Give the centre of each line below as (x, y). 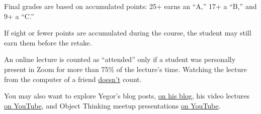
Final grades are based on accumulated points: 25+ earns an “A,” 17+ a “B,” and (130, 6)
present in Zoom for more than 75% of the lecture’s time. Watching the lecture (125, 69)
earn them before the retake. (48, 42)
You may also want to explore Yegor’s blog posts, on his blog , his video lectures (127, 96)
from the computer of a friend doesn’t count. (73, 79)
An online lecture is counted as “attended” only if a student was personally (120, 59)
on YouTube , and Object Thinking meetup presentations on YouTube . (112, 105)
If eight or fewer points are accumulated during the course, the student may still (128, 33)
